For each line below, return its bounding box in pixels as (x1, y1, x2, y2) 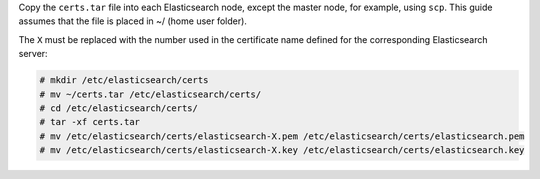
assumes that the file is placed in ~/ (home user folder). (18, 15, 247, 27)
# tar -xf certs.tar (39, 116, 140, 128)
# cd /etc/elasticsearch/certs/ (39, 102, 199, 114)
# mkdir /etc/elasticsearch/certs (39, 75, 209, 86)
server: (18, 48, 49, 60)
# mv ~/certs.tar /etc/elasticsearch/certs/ (39, 88, 262, 100)
